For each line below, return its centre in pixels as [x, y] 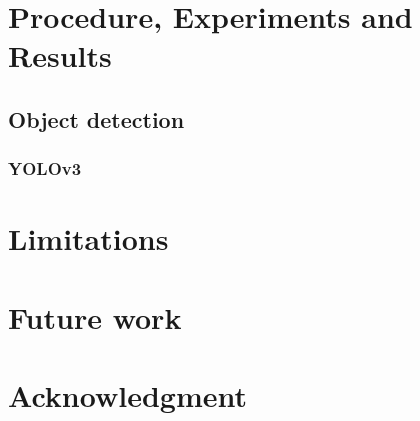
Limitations [88, 238]
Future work [95, 316]
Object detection [96, 118]
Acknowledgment [127, 395]
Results [60, 55]
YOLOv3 [45, 168]
